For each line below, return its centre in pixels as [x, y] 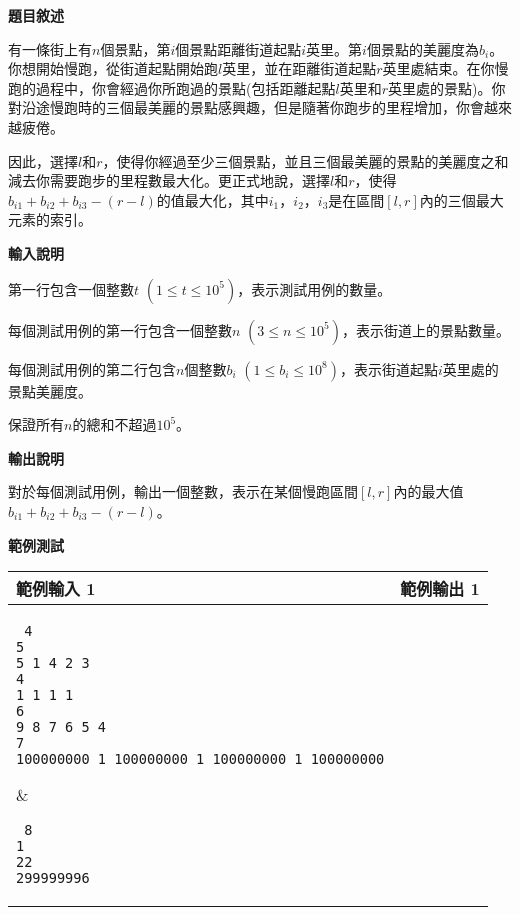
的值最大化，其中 [212, 199]
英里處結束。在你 [438, 68]
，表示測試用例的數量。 [314, 288]
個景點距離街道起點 [238, 48]
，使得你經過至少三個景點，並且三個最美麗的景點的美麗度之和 [305, 160]
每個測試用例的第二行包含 [92, 368]
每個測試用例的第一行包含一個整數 [120, 329]
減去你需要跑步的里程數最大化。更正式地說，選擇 [169, 180]
